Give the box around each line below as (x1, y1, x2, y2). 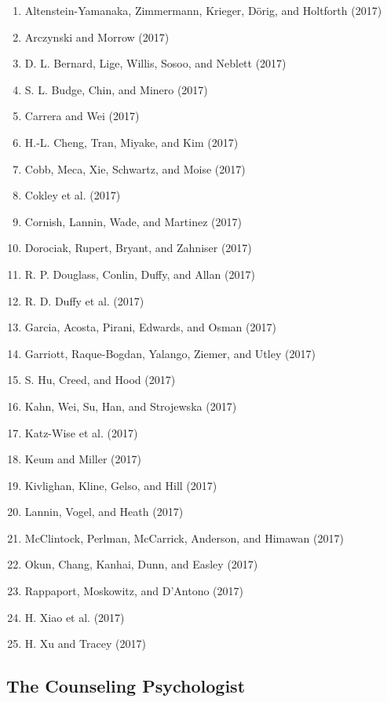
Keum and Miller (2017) (24, 451, 142, 467)
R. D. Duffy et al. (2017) (24, 292, 144, 309)
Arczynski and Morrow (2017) (24, 28, 170, 45)
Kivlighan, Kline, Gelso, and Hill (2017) (24, 477, 217, 493)
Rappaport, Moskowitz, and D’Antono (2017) (24, 583, 244, 599)
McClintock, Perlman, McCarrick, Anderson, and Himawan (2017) (24, 529, 344, 546)
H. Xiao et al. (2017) (24, 609, 125, 625)
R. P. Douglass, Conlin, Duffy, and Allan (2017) (24, 265, 255, 282)
